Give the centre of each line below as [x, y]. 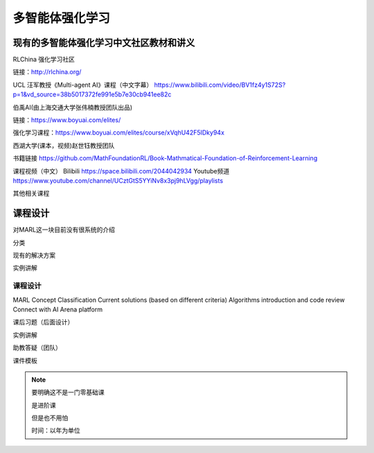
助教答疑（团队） [37, 348]
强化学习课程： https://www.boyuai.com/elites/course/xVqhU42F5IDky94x [119, 133]
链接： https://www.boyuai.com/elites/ [67, 120]
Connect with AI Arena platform [58, 309]
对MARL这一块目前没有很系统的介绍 [64, 230]
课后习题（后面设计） [43, 322]
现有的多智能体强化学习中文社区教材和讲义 [104, 43]
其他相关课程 [31, 194]
